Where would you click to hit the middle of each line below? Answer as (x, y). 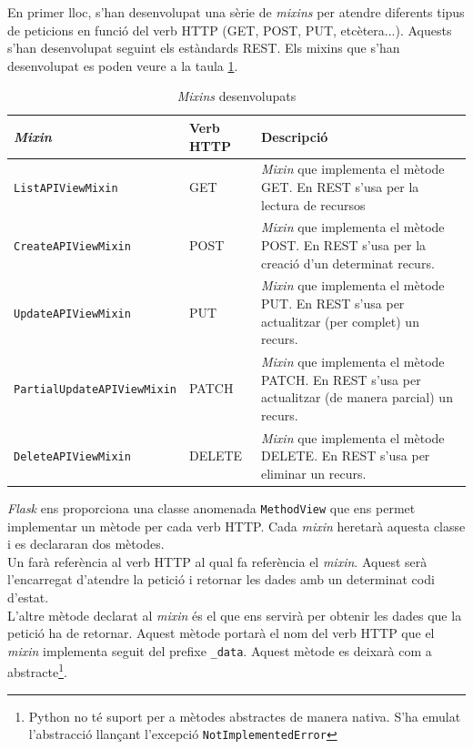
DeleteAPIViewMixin (72, 457)
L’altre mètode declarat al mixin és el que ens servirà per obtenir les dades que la (235, 615)
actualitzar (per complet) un (340, 321)
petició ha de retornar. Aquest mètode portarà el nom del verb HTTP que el (221, 633)
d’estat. (28, 597)
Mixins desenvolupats (236, 96)
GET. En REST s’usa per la (340, 187)
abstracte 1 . (37, 671)
